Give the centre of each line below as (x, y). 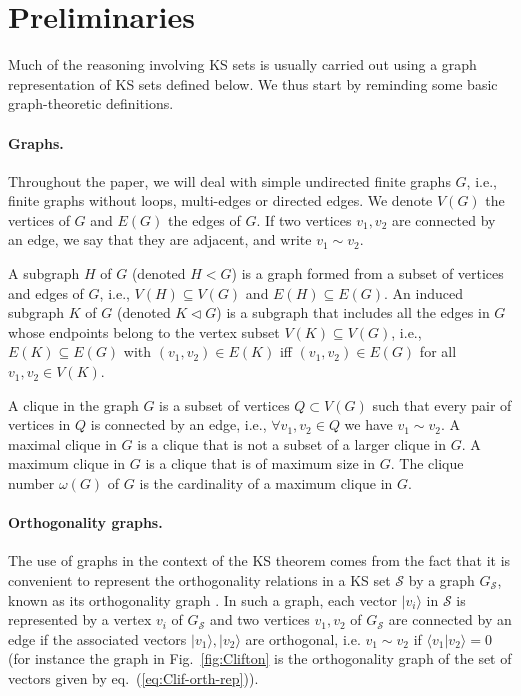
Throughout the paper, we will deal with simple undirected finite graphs (229, 180)
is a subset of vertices (224, 404)
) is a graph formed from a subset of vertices (367, 273)
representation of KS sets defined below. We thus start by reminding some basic (253, 83)
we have (368, 424)
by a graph (441, 580)
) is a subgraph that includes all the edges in (353, 312)
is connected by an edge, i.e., (178, 424)
